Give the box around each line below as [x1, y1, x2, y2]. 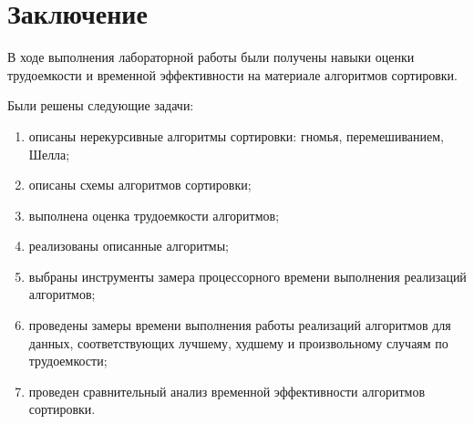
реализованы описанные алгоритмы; [28, 236, 229, 255]
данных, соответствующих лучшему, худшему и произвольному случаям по [28, 333, 448, 352]
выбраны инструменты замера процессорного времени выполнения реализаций [28, 266, 467, 285]
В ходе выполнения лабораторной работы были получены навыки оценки [7, 47, 415, 67]
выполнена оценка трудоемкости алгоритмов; [28, 205, 280, 224]
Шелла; [28, 144, 70, 163]
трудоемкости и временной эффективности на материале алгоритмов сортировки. [7, 65, 458, 84]
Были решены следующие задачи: [7, 96, 194, 115]
